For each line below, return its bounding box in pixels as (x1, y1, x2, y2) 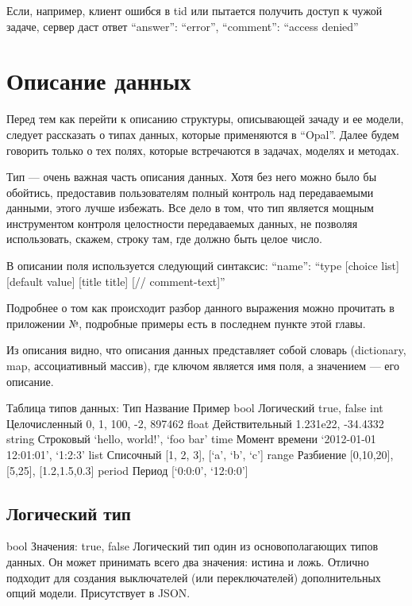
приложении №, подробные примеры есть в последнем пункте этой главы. (6, 315, 366, 331)
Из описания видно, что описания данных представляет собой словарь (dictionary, (6, 342, 406, 358)
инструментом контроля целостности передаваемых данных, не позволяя (6, 214, 358, 231)
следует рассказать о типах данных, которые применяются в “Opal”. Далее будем (6, 125, 399, 142)
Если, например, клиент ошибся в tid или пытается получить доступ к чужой (6, 2, 383, 18)
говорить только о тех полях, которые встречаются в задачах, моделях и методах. (6, 141, 399, 158)
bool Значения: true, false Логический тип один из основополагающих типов (6, 538, 379, 554)
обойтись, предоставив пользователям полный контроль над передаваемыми (6, 183, 374, 200)
